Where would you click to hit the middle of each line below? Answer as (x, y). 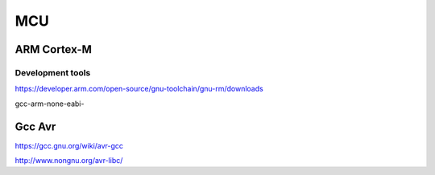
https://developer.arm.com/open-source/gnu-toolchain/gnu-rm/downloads (139, 89)
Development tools (53, 72)
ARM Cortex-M (54, 49)
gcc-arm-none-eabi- (50, 104)
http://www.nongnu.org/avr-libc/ (69, 160)
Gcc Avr (35, 126)
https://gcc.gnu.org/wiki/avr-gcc (69, 145)
